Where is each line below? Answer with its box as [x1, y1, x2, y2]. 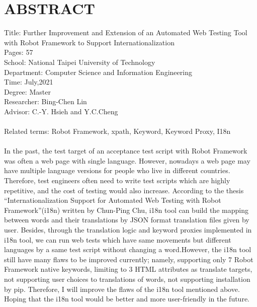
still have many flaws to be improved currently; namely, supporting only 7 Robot [4, 254, 253, 264]
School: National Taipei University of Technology [4, 56, 155, 67]
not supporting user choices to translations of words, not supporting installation [4, 273, 250, 284]
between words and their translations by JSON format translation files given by [4, 214, 249, 225]
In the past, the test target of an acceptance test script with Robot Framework [4, 145, 247, 156]
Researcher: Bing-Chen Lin [4, 96, 87, 107]
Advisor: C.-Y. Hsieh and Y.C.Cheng [4, 106, 118, 116]
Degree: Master [4, 86, 51, 97]
